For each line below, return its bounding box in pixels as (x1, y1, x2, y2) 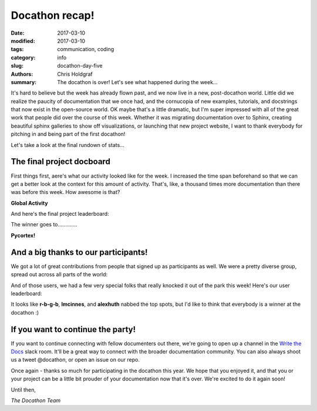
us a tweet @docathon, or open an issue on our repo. (11, 356, 140, 363)
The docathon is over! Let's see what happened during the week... (57, 78, 218, 85)
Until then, (11, 386, 36, 393)
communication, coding (57, 46, 114, 53)
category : (11, 54, 36, 61)
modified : (11, 37, 35, 44)
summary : (11, 78, 37, 85)
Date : (11, 29, 25, 36)
